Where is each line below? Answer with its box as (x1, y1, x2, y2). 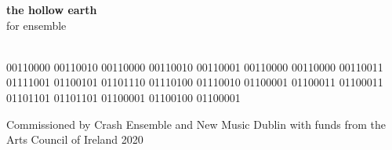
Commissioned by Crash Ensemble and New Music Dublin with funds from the (6, 115, 386, 132)
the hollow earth (6, 2, 97, 17)
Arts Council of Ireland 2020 (6, 131, 143, 148)
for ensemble (6, 16, 67, 33)
